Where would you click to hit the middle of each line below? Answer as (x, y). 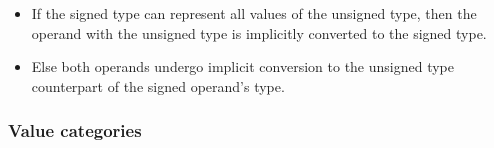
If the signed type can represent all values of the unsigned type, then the (254, 13)
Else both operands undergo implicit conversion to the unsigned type (243, 66)
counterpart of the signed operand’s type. (158, 85)
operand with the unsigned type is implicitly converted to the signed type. (259, 32)
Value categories (75, 130)
